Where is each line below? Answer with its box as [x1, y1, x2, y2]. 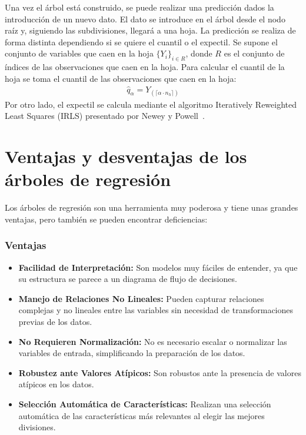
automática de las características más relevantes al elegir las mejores [18, 409, 265, 421]
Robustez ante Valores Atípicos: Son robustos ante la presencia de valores [18, 366, 301, 378]
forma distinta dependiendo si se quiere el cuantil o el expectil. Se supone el [5, 35, 278, 48]
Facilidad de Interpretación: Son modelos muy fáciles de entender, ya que [18, 261, 298, 273]
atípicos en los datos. [18, 378, 94, 390]
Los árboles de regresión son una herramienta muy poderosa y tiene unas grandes [5, 201, 298, 214]
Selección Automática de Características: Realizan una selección [18, 398, 271, 410]
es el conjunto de [224, 47, 285, 59]
